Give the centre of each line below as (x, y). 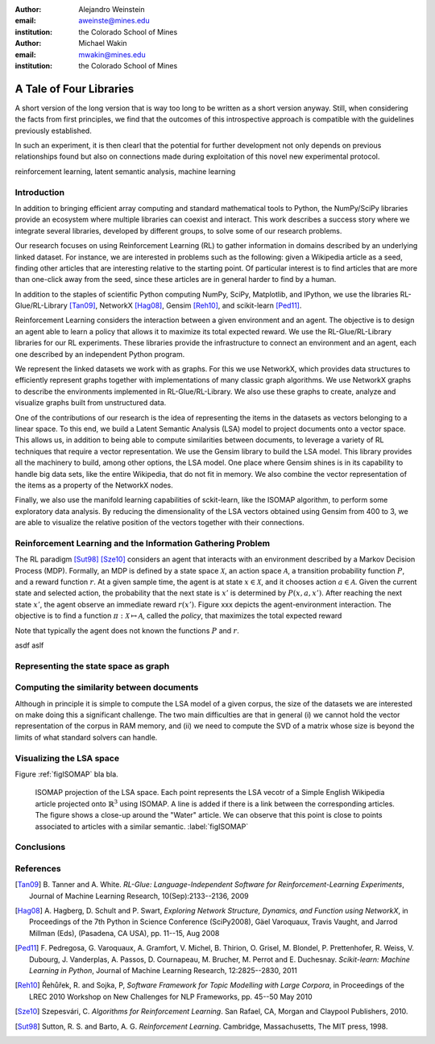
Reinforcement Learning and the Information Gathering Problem (142, 543)
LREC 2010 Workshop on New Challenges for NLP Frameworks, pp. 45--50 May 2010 (171, 996)
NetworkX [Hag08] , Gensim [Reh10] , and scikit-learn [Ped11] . (201, 305)
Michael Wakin (103, 43)
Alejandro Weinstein (112, 9)
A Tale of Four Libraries (75, 89)
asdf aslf (29, 645)
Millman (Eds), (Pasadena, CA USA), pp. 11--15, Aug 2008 (124, 933)
